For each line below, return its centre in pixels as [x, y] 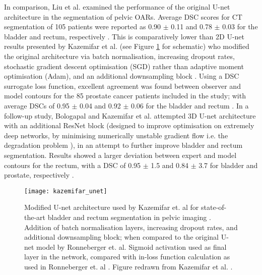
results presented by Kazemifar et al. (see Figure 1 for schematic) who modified [127, 46]
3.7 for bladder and [228, 165]
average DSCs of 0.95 [37, 105]
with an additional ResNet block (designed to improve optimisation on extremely [129, 125]
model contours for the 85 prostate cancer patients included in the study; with [125, 96]
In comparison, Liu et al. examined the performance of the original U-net [117, 7]
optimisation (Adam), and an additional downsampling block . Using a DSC [122, 76]
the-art [35, 217]
